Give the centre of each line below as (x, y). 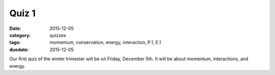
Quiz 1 (22, 13)
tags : (15, 43)
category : (20, 35)
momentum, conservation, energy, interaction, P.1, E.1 (105, 43)
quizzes (58, 35)
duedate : (19, 49)
